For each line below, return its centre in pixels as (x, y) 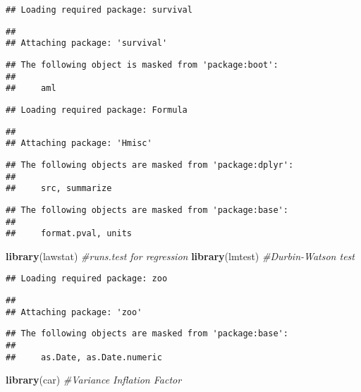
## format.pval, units (69, 234)
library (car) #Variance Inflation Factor (94, 380)
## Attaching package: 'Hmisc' (79, 143)
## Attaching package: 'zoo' (74, 312)
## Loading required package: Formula (97, 110)
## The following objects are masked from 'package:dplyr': (150, 165)
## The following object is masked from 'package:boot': (142, 65)
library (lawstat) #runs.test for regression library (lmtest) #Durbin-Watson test (180, 256)
